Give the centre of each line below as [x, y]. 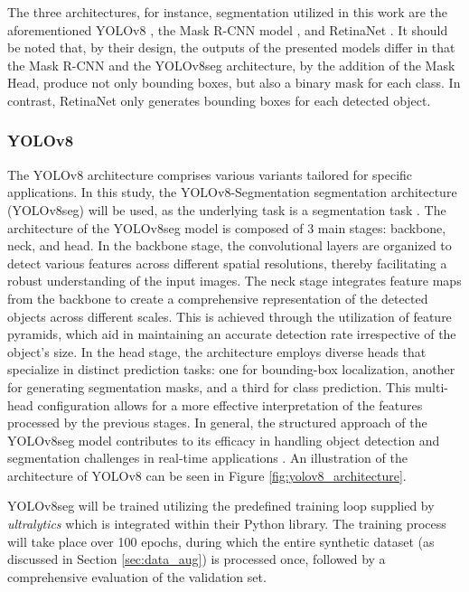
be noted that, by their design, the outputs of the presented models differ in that [231, 47]
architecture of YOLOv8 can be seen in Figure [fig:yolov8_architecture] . [207, 475]
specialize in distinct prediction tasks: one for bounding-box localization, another [231, 369]
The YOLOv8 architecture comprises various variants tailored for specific [210, 174]
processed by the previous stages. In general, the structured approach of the [217, 423]
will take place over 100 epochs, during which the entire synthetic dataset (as [221, 541]
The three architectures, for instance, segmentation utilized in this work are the [228, 12]
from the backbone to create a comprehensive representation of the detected [218, 298]
